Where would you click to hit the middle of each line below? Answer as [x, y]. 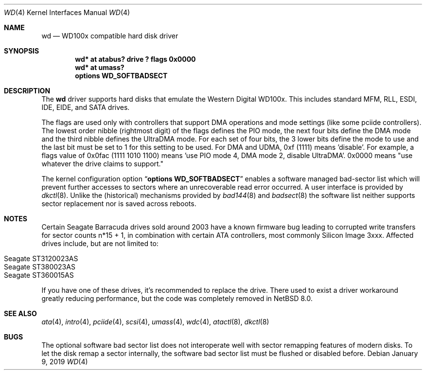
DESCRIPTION [27, 91]
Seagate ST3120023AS [41, 258]
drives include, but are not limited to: [100, 243]
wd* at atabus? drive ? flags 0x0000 [135, 59]
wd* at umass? [100, 67]
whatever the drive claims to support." [102, 164]
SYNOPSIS [22, 51]
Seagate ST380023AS [40, 267]
